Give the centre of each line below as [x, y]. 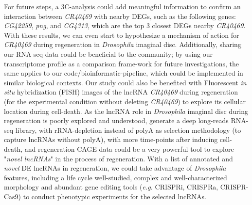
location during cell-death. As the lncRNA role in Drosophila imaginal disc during [126, 111]
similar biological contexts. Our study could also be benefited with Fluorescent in [125, 82]
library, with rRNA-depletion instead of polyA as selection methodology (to [128, 130]
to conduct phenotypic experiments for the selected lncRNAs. [115, 196]
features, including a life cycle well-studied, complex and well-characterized [116, 177]
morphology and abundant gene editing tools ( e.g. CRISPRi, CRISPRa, [111, 187]
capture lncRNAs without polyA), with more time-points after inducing [111, 139]
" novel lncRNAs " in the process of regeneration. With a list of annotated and [118, 158]
